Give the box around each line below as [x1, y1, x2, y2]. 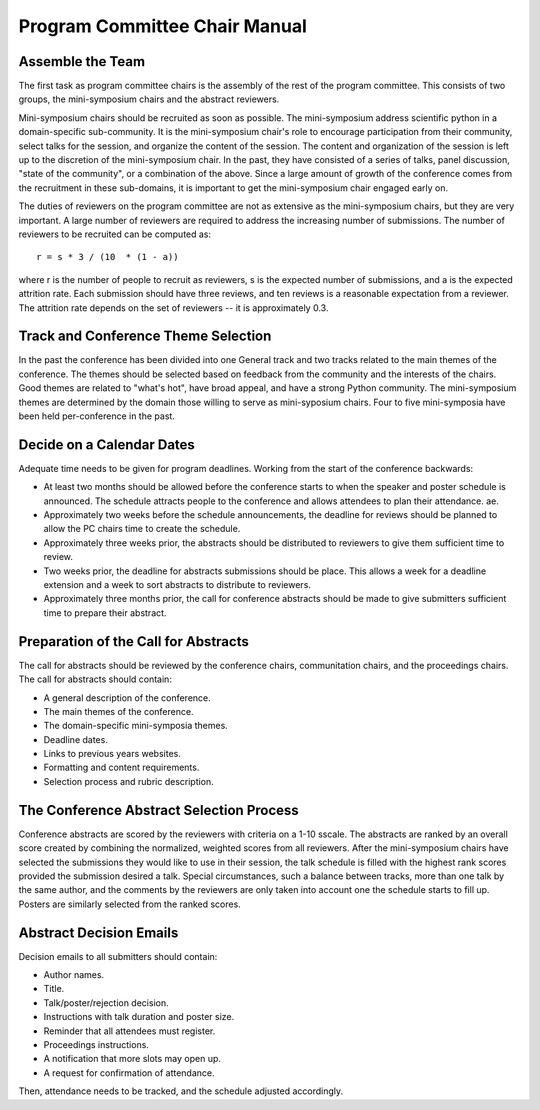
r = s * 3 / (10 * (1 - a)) [36, 251, 179, 263]
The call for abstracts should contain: [18, 673, 172, 685]
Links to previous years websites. [43, 748, 182, 760]
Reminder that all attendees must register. [43, 1025, 216, 1037]
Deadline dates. [43, 733, 109, 745]
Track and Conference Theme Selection [18, 328, 272, 345]
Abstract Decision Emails [18, 924, 179, 941]
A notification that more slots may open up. [43, 1053, 222, 1065]
